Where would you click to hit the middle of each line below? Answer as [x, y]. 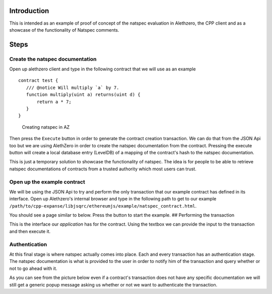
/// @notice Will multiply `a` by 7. [73, 87]
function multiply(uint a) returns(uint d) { [83, 95]
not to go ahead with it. [33, 268]
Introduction [29, 11]
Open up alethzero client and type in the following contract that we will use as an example [103, 69]
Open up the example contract [47, 182]
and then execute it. [30, 231]
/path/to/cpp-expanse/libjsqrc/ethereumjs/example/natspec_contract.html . [103, 206]
